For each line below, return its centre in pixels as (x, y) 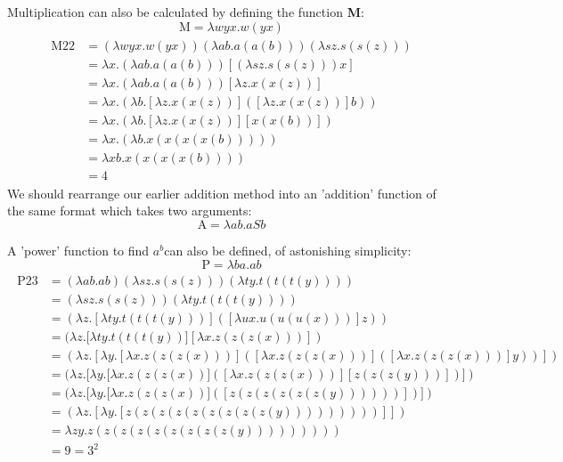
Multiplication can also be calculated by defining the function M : (186, 12)
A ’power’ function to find (78, 251)
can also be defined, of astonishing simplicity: (288, 251)
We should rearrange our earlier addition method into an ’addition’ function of (222, 193)
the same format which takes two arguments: (130, 211)
